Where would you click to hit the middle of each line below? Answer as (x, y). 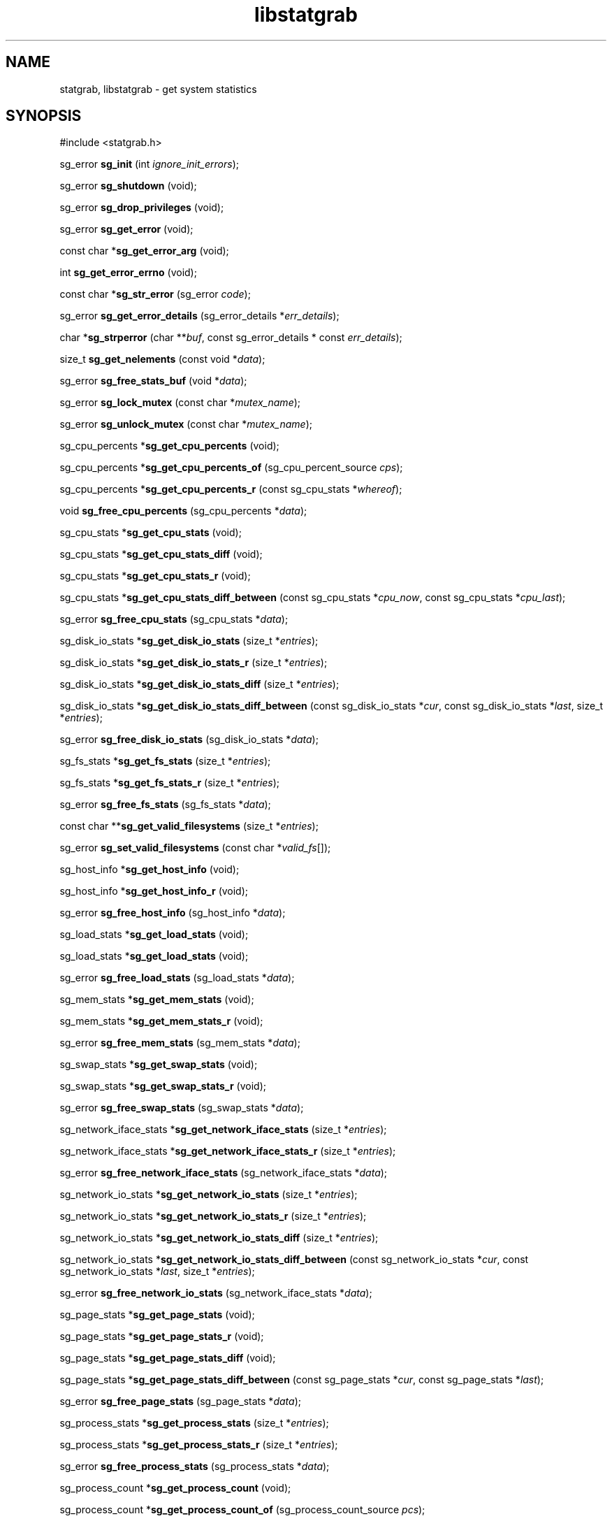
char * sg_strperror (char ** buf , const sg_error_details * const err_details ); (231, 338)
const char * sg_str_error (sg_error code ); (155, 294)
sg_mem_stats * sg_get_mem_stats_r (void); (161, 1021)
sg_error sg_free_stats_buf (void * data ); (153, 381)
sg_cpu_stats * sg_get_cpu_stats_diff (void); (161, 554)
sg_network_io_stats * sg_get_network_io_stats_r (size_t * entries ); (213, 1216)
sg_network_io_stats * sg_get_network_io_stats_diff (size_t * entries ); (219, 1238)
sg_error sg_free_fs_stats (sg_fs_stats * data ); (165, 805)
